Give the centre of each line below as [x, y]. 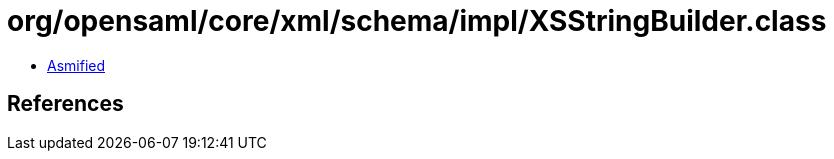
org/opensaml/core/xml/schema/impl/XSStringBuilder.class [417, 21]
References [65, 104]
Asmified [76, 65]
